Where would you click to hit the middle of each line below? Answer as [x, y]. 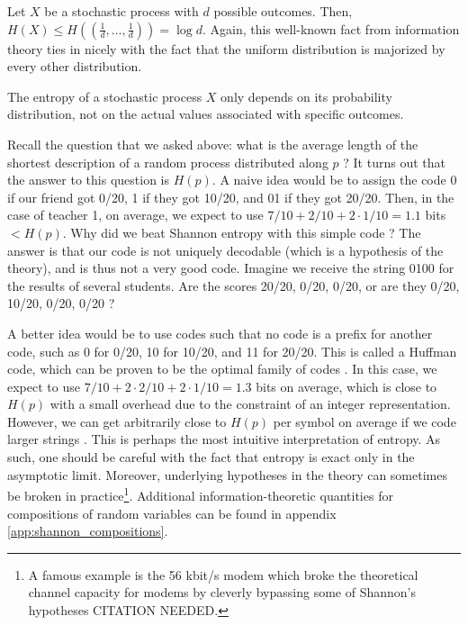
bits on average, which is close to [346, 386]
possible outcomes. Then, [283, 11]
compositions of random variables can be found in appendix [172, 513]
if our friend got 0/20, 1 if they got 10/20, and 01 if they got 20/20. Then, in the [231, 197]
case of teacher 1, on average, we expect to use [135, 215]
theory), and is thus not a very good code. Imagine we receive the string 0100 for [231, 268]
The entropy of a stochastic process [105, 96]
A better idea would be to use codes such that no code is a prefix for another [220, 333]
